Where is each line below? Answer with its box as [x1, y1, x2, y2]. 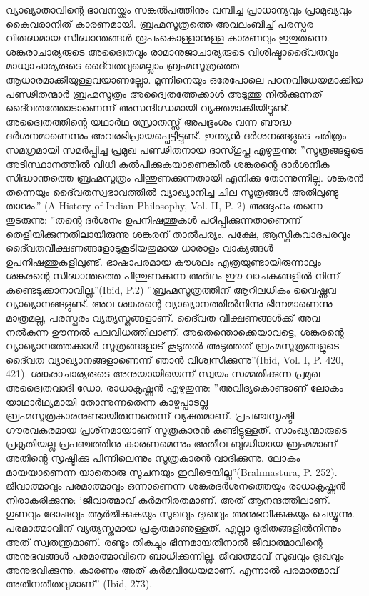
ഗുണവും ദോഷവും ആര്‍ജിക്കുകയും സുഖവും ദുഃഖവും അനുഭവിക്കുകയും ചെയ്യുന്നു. [6, 506, 355, 521]
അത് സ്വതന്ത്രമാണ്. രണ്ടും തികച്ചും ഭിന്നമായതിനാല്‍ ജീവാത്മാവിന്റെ [6, 534, 323, 549]
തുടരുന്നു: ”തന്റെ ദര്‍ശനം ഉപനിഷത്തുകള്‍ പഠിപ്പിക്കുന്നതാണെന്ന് [6, 212, 301, 227]
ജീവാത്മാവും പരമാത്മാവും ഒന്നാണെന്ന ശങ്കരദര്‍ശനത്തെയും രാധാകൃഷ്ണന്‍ [6, 478, 346, 493]
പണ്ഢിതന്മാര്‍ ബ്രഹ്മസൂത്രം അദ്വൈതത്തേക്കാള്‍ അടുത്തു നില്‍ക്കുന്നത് [6, 86, 323, 101]
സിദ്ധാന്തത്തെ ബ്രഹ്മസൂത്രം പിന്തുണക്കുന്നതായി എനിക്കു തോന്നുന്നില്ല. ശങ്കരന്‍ [6, 170, 364, 185]
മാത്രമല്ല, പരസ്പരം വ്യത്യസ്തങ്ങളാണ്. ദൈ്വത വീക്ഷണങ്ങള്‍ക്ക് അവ [6, 310, 320, 325]
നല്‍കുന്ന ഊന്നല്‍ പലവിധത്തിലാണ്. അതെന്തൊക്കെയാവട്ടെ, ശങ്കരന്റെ [6, 324, 344, 339]
